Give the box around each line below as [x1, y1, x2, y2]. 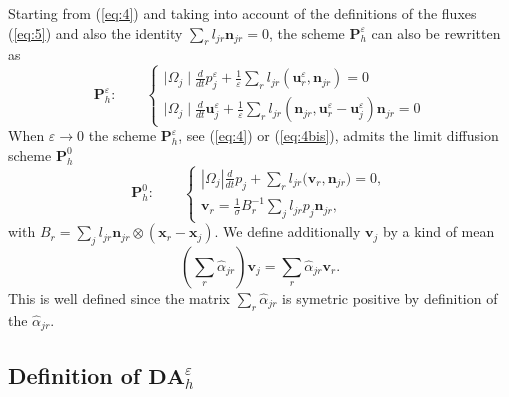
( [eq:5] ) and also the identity [8, 22, 183, 43]
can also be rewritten [371, 22, 501, 43]
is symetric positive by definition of [282, 288, 498, 308]
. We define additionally [214, 221, 361, 242]
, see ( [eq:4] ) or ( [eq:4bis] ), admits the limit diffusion [178, 125, 499, 146]
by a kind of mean [383, 221, 495, 242]
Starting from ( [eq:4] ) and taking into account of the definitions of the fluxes [8, 3, 477, 23]
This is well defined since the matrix [8, 288, 230, 308]
